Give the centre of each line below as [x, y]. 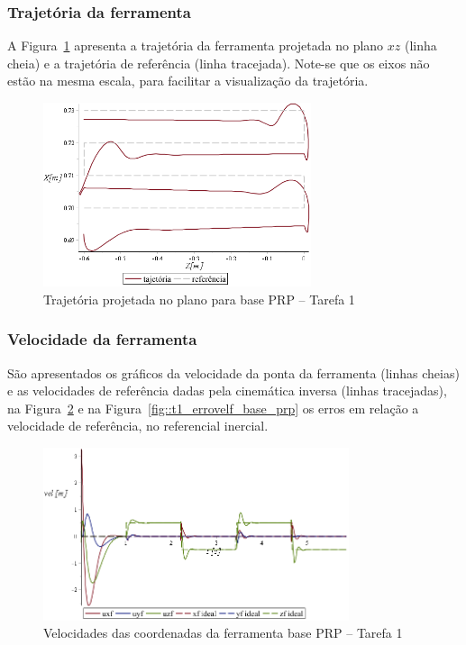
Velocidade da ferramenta [102, 339]
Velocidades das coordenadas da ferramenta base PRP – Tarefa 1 [223, 633]
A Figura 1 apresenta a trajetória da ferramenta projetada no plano [196, 45]
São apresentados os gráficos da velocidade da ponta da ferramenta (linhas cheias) [233, 372]
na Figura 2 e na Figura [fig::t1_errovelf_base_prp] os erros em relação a [213, 408]
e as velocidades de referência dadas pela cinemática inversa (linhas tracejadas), [227, 391]
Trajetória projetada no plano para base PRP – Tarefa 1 [199, 299]
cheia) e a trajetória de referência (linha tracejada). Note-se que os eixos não [219, 63]
